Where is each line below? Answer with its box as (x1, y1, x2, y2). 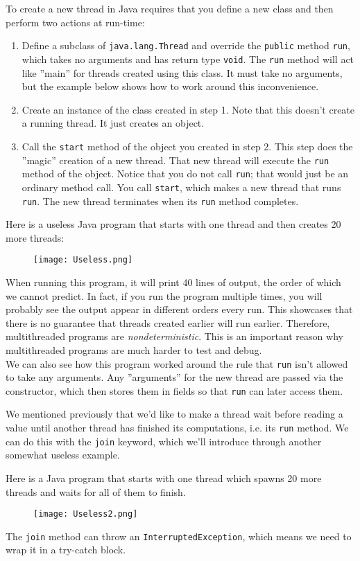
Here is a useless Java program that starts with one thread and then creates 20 (6, 217, 341, 231)
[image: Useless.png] (33, 255, 133, 265)
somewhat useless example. (6, 447, 120, 462)
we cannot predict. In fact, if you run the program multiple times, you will (6, 288, 323, 303)
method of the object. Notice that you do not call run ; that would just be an (22, 166, 349, 181)
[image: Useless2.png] (33, 509, 138, 519)
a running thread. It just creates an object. (22, 116, 205, 130)
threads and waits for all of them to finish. (6, 484, 186, 499)
